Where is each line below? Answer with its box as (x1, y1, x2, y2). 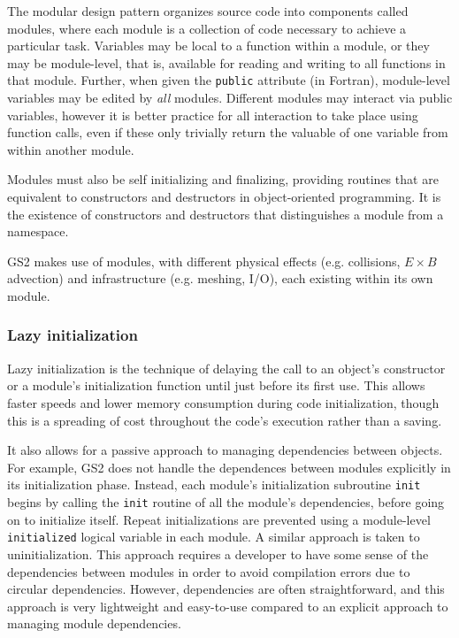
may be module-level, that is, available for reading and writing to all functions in (7, 53, 446, 72)
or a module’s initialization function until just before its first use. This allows (7, 376, 425, 395)
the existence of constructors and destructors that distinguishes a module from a (7, 204, 444, 223)
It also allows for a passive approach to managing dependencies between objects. (7, 441, 443, 459)
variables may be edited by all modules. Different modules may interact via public (7, 88, 453, 107)
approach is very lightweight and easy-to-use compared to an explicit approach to (7, 596, 448, 615)
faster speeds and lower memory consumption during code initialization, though (7, 393, 440, 411)
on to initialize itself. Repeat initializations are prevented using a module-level (7, 510, 431, 528)
